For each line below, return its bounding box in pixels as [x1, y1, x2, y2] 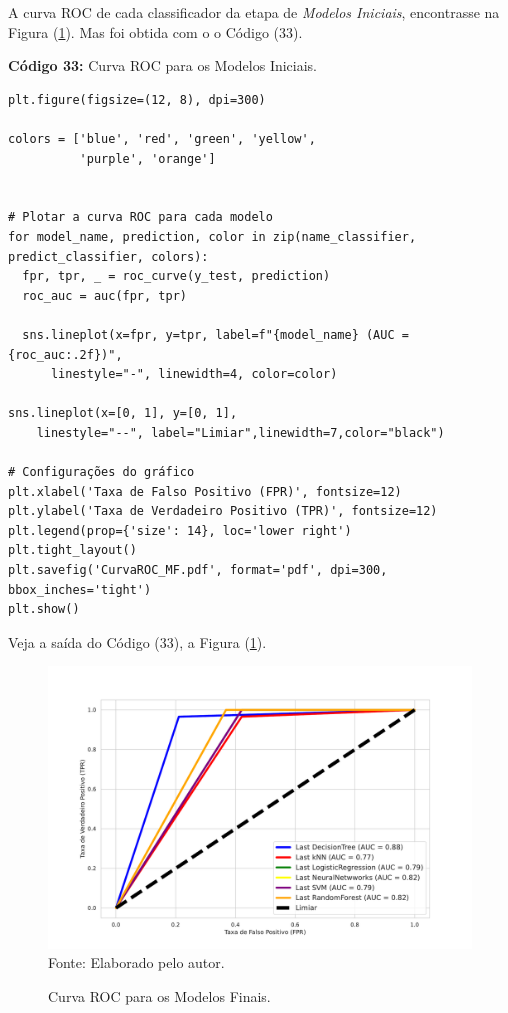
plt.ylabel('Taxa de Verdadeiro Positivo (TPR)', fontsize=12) [8, 504, 438, 519]
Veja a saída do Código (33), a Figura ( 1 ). [8, 631, 267, 652]
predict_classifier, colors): [8, 249, 209, 264]
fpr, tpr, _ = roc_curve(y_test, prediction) [22, 269, 331, 284]
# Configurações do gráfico [8, 465, 195, 480]
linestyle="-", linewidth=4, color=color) [50, 367, 338, 382]
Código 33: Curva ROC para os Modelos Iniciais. [8, 55, 318, 76]
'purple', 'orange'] [79, 151, 216, 166]
